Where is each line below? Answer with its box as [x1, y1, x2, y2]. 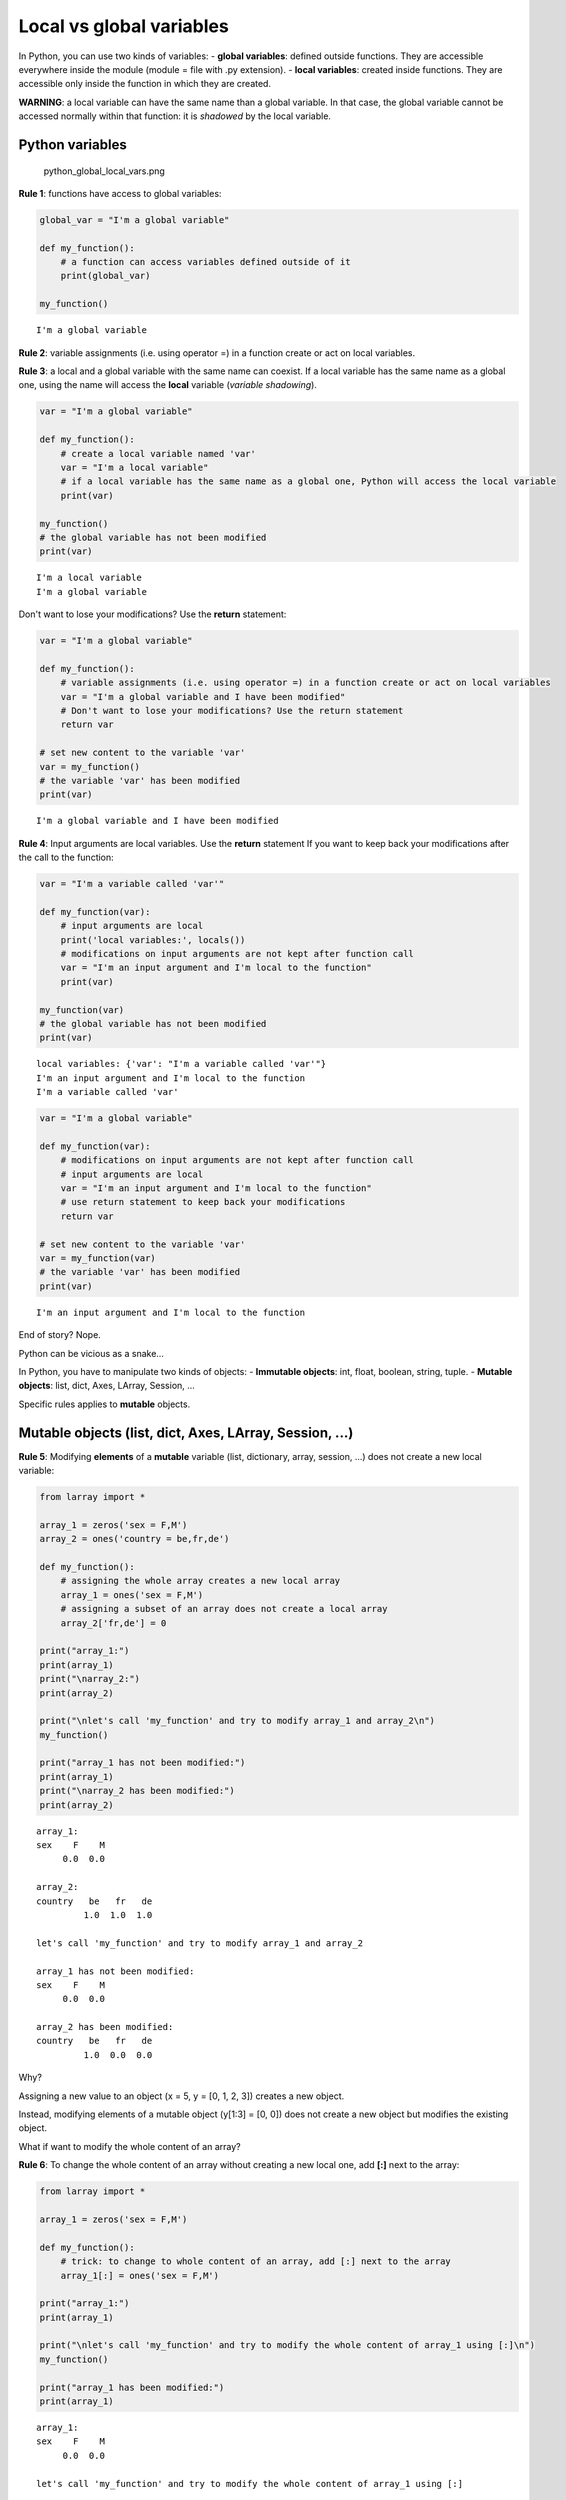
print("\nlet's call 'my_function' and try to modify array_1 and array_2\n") [39, 1715, 435, 1727]
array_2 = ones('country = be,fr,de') [39, 1533, 230, 1545]
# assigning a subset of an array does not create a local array [60, 1603, 388, 1615]
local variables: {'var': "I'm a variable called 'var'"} [36, 1058, 327, 1070]
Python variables [18, 136, 127, 153]
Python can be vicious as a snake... [18, 1347, 165, 1359]
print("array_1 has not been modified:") [39, 1757, 246, 1769]
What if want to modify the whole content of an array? [18, 2140, 241, 2152]
